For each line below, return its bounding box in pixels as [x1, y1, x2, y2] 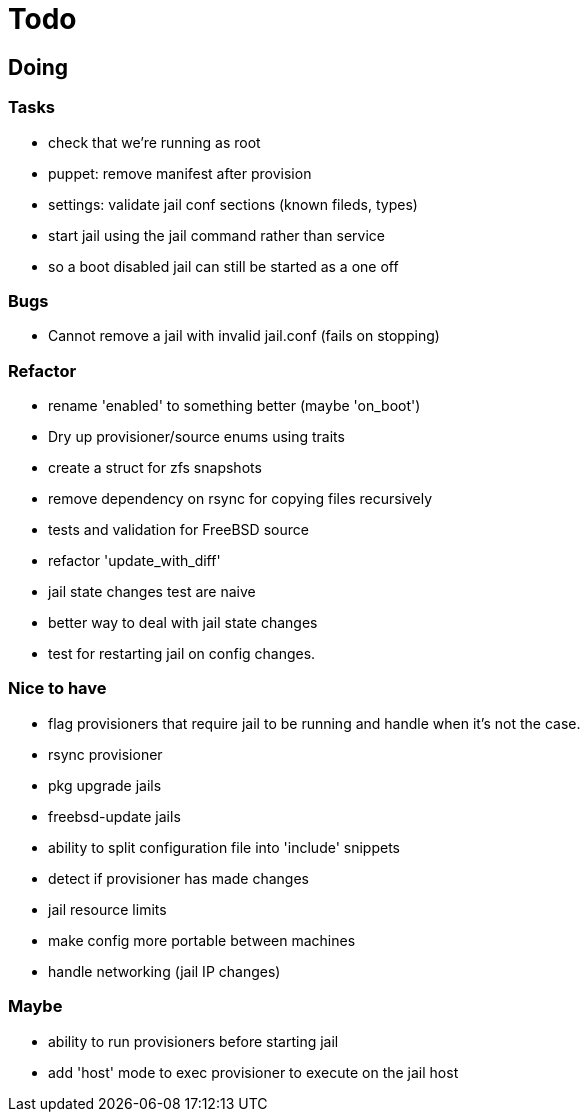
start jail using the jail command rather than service [48, 226, 385, 244]
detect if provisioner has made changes [48, 869, 309, 887]
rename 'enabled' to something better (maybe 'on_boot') [48, 397, 421, 415]
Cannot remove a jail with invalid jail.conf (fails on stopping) [48, 327, 440, 345]
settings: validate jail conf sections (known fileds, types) [48, 195, 418, 213]
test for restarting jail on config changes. [48, 645, 316, 663]
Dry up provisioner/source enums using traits [48, 428, 345, 446]
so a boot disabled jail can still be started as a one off [48, 257, 399, 275]
